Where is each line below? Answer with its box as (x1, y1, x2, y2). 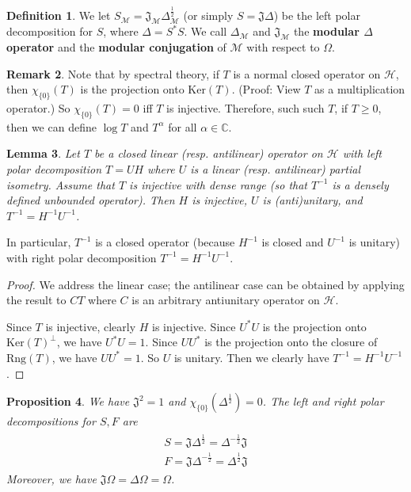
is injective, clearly (45, 318, 136, 334)
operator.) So (6, 100, 70, 116)
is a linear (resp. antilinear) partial (190, 161, 360, 177)
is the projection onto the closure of (204, 334, 378, 350)
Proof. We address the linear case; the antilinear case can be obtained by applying (6, 276, 405, 292)
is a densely (332, 176, 389, 193)
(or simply (183, 7, 234, 24)
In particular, (6, 234, 71, 250)
